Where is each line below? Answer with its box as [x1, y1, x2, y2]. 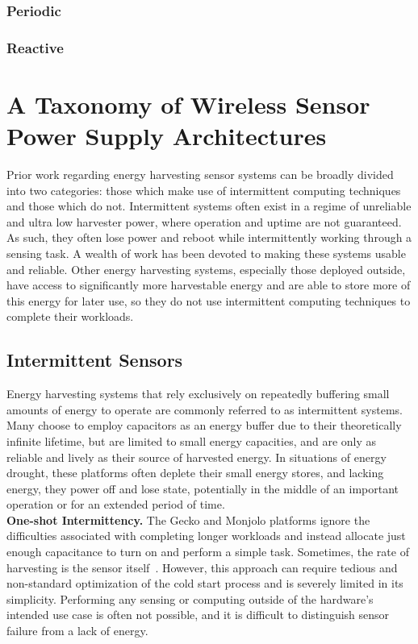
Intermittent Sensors [6, 347, 183, 372]
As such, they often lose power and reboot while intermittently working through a [6, 229, 412, 246]
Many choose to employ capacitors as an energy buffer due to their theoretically [6, 417, 402, 434]
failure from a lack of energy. [6, 622, 148, 639]
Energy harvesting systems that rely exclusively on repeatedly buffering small [6, 385, 390, 402]
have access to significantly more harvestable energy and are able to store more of [6, 276, 411, 293]
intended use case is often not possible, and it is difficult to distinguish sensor [6, 606, 390, 623]
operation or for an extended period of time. [6, 496, 225, 513]
